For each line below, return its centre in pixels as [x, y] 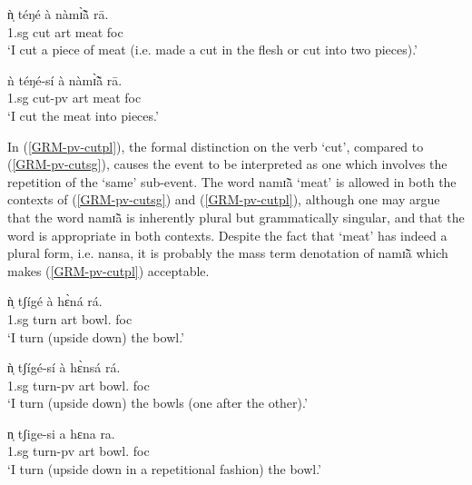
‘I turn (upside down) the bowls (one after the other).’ [157, 403]
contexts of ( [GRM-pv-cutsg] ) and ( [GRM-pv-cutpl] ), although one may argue [224, 199]
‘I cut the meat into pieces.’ [83, 115]
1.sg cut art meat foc [65, 31]
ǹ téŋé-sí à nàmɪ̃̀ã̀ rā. [65, 79]
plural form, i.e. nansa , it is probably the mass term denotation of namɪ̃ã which [228, 253]
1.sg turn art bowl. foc [70, 318]
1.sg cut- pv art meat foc [74, 98]
